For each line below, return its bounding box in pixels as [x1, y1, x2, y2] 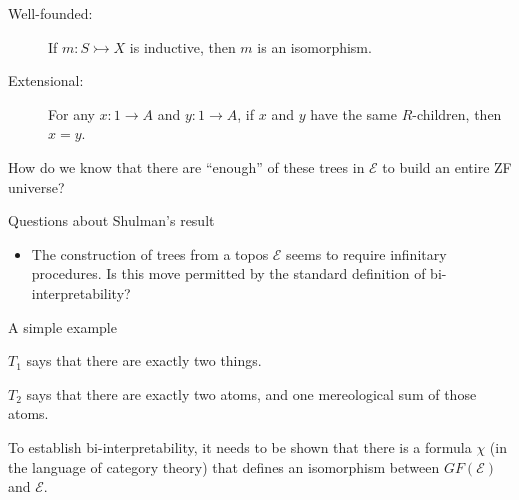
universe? [8, 176, 65, 197]
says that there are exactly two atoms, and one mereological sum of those [26, 383, 477, 404]
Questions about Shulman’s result [8, 210, 215, 231]
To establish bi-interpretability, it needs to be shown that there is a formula [8, 436, 472, 457]
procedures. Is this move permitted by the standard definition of [31, 263, 426, 284]
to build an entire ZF [382, 156, 512, 177]
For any [48, 103, 95, 124]
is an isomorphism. [257, 36, 372, 57]
